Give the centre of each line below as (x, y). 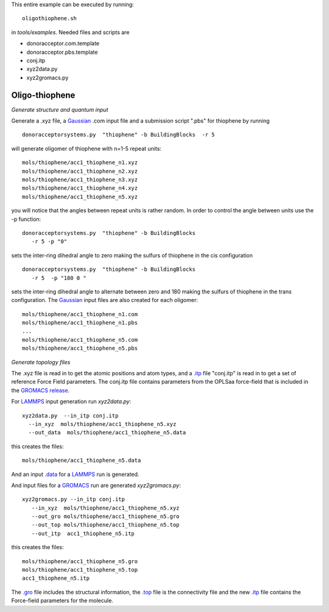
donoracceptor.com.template (63, 43)
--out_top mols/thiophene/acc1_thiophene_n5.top (105, 525)
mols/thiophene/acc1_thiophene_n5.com (80, 340)
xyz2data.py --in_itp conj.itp (70, 416)
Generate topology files (41, 362)
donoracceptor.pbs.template (62, 52)
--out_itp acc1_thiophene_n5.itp (83, 533)
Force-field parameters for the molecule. (62, 600)
